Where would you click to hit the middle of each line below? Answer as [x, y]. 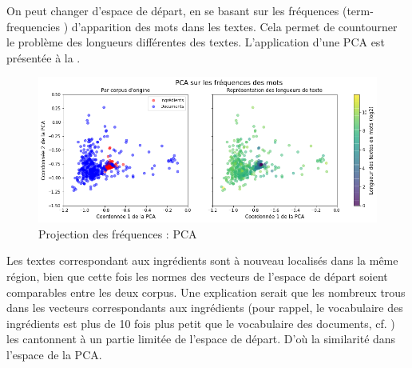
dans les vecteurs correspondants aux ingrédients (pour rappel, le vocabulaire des [205, 308]
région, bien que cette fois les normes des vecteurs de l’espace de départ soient [197, 276]
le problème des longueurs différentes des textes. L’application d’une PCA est [196, 42]
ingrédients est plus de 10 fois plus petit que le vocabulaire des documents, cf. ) [201, 323]
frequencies [34, 26]
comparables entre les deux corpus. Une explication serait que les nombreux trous [206, 292]
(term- [358, 10]
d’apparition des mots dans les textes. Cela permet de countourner [234, 26]
